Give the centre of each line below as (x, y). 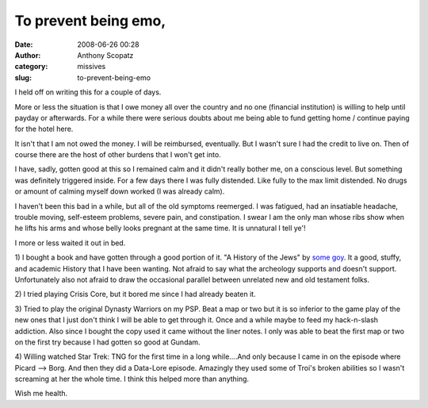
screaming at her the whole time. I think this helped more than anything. (132, 379)
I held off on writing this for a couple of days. (88, 92)
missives (92, 67)
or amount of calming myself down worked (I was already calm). (120, 191)
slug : (23, 77)
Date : (24, 44)
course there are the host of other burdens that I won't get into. (118, 155)
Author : (28, 55)
